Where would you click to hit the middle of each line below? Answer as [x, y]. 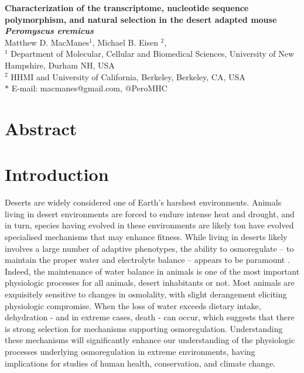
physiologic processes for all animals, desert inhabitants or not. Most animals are [150, 283]
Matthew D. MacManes [47, 42]
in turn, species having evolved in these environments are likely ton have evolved [149, 225]
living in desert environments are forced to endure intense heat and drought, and [150, 213]
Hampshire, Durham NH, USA [60, 65]
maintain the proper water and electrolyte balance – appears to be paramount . [147, 260]
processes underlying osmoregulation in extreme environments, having [130, 351]
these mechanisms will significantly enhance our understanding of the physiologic [150, 340]
